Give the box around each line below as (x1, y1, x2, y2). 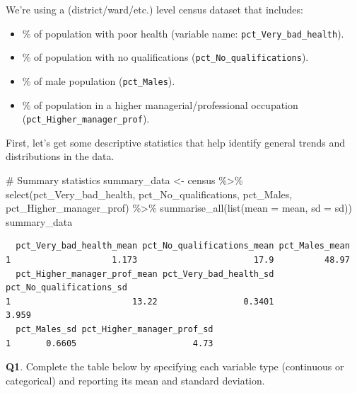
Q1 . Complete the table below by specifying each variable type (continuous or (6, 359, 344, 374)
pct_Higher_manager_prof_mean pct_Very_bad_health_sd (16, 268, 274, 279)
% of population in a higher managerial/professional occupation (22, 97, 298, 112)
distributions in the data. (6, 149, 115, 164)
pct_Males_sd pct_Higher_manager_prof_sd (16, 324, 213, 334)
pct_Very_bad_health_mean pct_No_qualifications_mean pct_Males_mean (16, 241, 350, 251)
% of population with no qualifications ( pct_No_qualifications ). (22, 50, 309, 64)
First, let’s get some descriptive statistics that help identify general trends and (6, 135, 346, 149)
